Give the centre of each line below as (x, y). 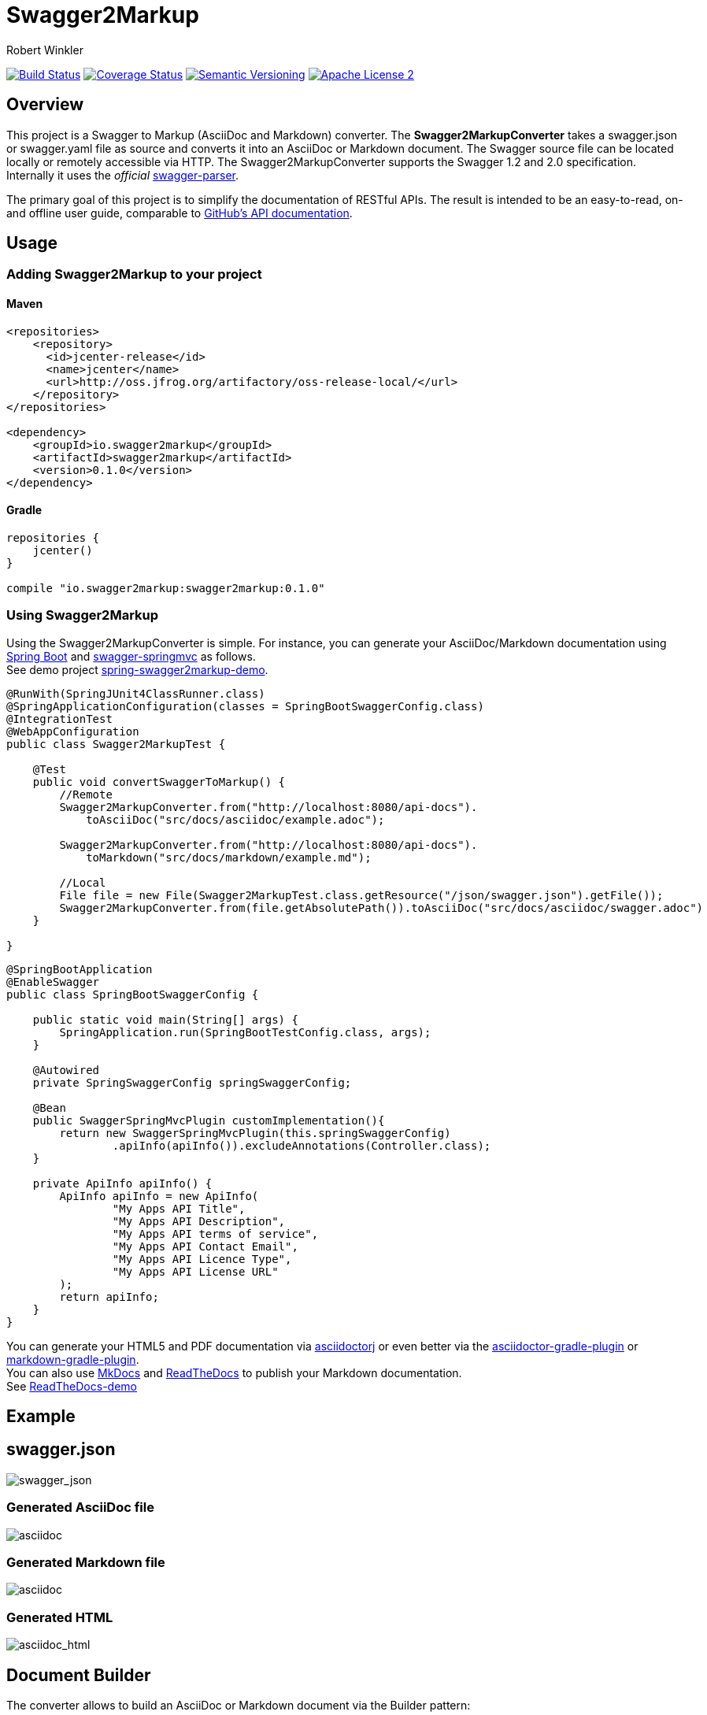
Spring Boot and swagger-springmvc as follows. (131, 656)
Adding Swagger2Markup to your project (134, 274)
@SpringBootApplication (80, 969)
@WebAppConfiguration (73, 731)
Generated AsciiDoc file (80, 1508)
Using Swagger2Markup (83, 615)
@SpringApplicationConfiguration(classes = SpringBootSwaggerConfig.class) (245, 706)
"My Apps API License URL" (195, 1271)
